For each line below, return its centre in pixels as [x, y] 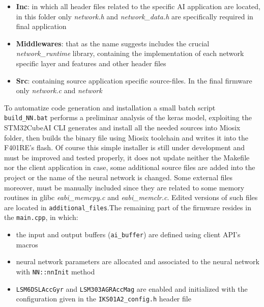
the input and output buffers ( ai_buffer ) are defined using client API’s [128, 234]
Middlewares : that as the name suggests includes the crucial [113, 43]
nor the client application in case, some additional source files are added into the [130, 167]
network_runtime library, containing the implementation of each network [130, 53]
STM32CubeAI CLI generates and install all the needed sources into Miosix [122, 127]
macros [27, 244]
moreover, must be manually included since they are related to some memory [124, 187]
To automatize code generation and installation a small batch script [110, 107]
